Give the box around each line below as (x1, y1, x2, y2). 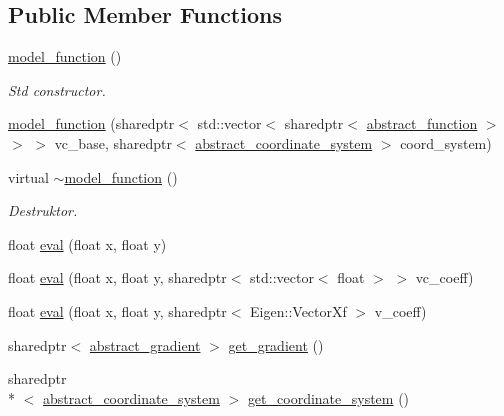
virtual (8, 166, 49, 187)
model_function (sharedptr (8, 113, 175, 134)
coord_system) (400, 132, 492, 153)
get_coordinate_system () (247, 387, 410, 408)
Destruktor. (8, 200, 78, 221)
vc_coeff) (415, 267, 474, 288)
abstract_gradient (89, 334, 201, 355)
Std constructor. (8, 79, 106, 100)
